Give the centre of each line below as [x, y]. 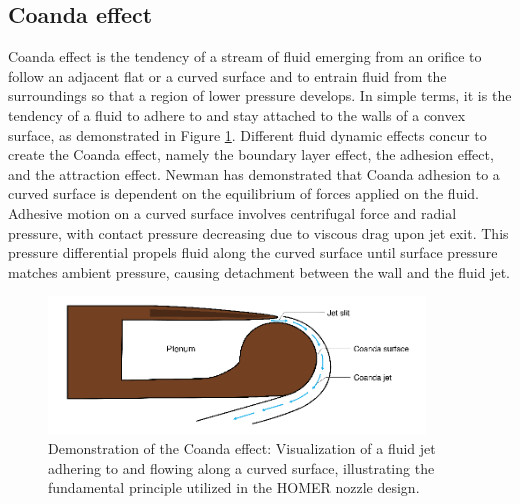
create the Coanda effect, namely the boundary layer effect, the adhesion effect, [251, 154]
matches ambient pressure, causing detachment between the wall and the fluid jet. [259, 271]
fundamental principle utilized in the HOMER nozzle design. [234, 487]
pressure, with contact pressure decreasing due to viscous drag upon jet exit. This [258, 232]
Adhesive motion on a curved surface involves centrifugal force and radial [232, 212]
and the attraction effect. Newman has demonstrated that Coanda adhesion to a [254, 173]
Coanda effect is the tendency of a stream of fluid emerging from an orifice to [245, 56]
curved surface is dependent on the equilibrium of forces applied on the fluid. [243, 193]
